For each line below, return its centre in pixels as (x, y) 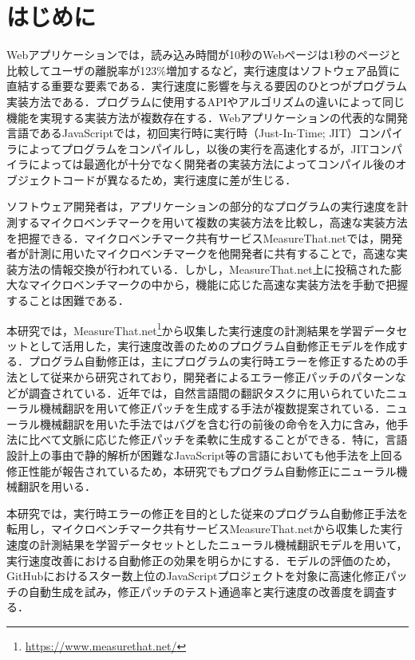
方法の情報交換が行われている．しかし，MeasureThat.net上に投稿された (204, 269)
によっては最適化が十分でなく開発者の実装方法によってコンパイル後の (212, 164)
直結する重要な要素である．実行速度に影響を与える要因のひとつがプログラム (207, 86)
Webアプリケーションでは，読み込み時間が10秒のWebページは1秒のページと (204, 55)
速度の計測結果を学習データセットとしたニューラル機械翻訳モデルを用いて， (207, 544)
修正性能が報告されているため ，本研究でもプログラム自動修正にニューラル (202, 470)
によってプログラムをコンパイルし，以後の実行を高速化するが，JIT (193, 148)
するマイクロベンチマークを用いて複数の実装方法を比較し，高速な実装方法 (212, 222)
